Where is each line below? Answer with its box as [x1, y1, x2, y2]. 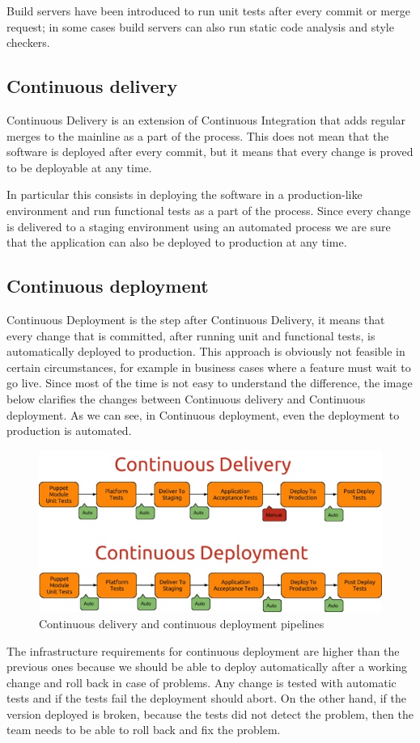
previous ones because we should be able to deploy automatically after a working [6, 658, 408, 675]
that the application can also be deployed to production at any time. [6, 234, 347, 251]
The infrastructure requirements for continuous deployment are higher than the [6, 642, 400, 659]
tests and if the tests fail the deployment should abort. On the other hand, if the [6, 690, 406, 707]
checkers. [6, 34, 50, 51]
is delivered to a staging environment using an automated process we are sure [6, 217, 391, 234]
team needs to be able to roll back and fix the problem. [6, 721, 281, 738]
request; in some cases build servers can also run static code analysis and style [6, 18, 394, 35]
